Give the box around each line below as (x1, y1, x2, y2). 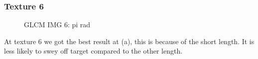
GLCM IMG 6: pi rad (24, 19, 91, 30)
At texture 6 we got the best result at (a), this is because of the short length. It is (4, 36, 255, 46)
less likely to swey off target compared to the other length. (4, 46, 183, 56)
